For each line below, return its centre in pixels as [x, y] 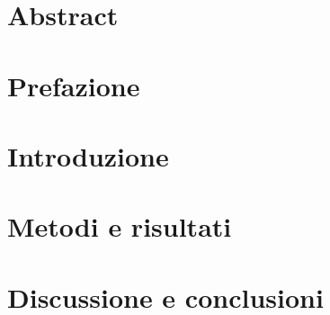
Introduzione [88, 155]
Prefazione [74, 85]
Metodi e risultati [120, 226]
